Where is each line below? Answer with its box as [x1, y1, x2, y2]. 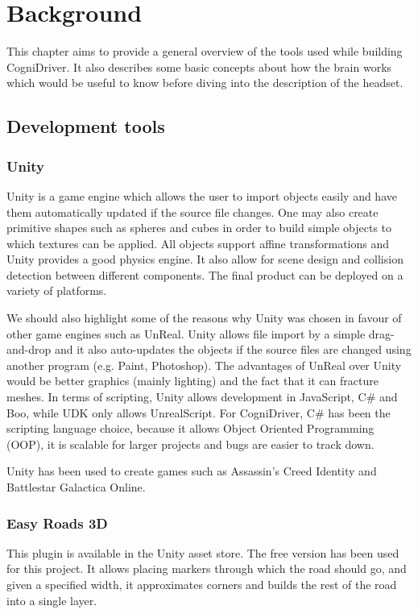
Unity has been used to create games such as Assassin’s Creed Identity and [6, 463, 377, 479]
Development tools [6, 114, 165, 139]
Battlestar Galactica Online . [6, 479, 146, 495]
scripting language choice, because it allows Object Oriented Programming [6, 420, 375, 437]
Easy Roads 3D [6, 512, 108, 533]
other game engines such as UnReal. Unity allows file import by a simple [6, 325, 366, 342]
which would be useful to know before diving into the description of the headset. [6, 74, 404, 91]
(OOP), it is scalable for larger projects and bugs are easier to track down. [6, 435, 375, 452]
